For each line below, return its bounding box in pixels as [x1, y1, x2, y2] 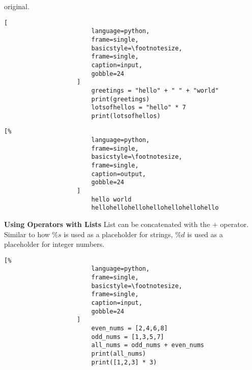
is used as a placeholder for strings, [64, 229, 173, 239]
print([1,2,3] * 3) [91, 358, 157, 366]
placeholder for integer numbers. [4, 239, 105, 249]
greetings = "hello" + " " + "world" [91, 87, 219, 94]
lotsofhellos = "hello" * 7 [91, 104, 186, 111]
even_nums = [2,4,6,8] [91, 325, 168, 332]
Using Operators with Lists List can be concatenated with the [4, 219, 210, 230]
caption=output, [91, 170, 146, 178]
